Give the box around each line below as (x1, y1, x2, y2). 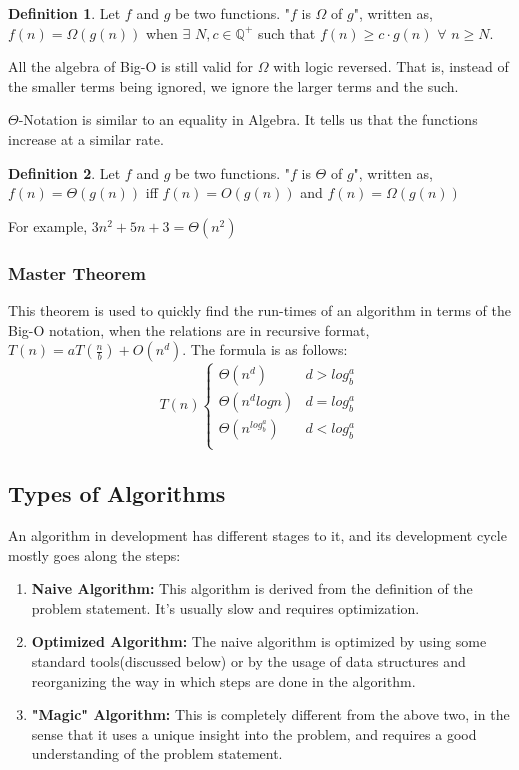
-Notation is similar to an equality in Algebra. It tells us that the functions (18, 109, 478, 130)
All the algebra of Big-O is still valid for (8, 56, 254, 77)
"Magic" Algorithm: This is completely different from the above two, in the (31, 704, 510, 725)
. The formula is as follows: (182, 339, 348, 360)
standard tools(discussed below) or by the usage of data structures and (31, 650, 466, 671)
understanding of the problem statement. (31, 743, 283, 764)
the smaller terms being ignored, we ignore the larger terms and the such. (8, 75, 459, 96)
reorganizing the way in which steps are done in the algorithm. (31, 670, 416, 691)
